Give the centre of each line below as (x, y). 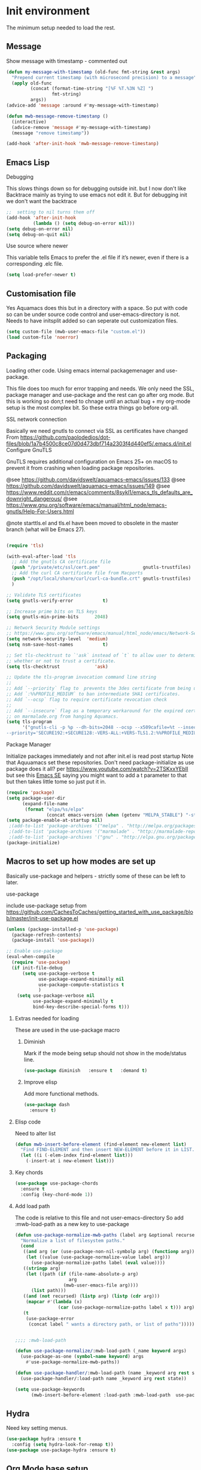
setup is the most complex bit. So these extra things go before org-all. (92, 407)
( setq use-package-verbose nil (56, 996)
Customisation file (41, 293)
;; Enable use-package (34, 951)
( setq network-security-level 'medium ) (57, 639)
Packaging (26, 356)
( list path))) (48, 1291)
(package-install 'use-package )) (53, 940)
